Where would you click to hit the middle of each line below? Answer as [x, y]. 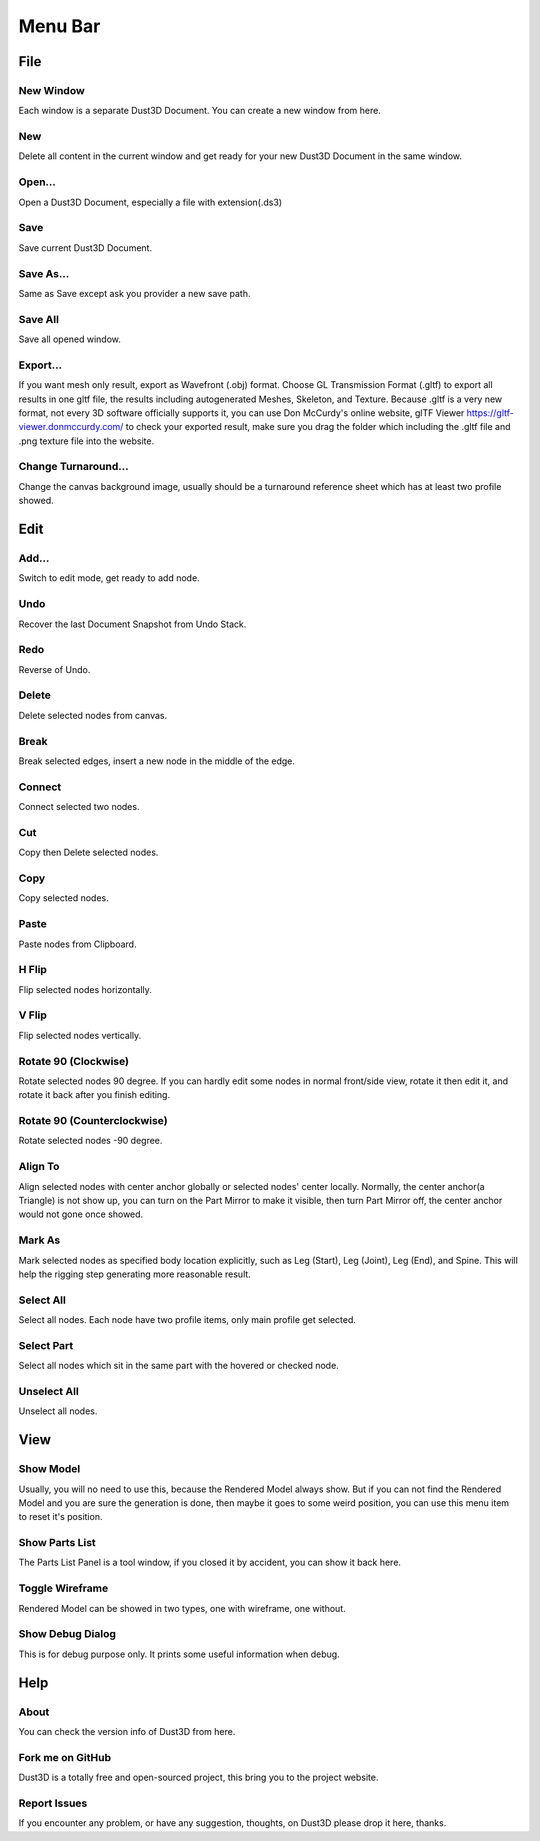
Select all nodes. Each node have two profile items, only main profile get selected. [187, 1320]
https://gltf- [490, 412]
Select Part [46, 1345]
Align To [39, 1167]
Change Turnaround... [73, 467]
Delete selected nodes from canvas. [93, 715]
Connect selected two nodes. [79, 807]
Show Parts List [57, 1543]
